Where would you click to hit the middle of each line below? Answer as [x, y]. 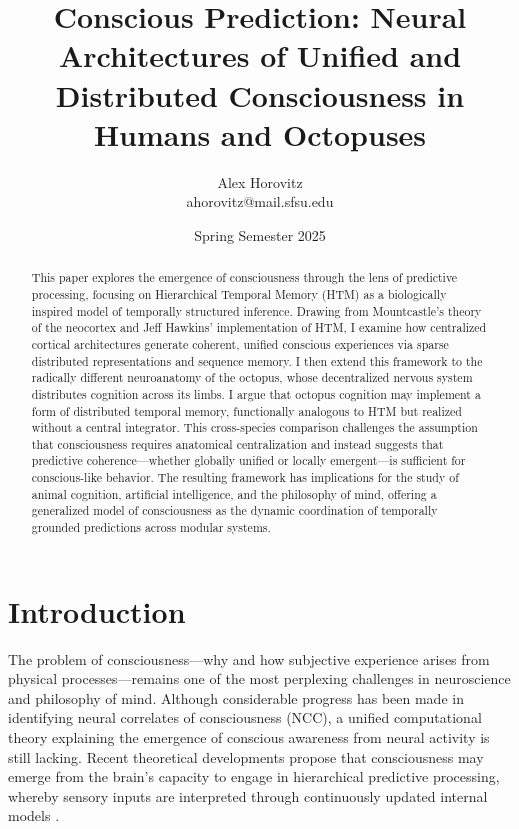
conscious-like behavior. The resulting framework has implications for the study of [245, 477]
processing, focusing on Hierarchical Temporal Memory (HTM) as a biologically [239, 293]
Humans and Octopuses [260, 133]
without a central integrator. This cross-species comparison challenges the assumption [254, 427]
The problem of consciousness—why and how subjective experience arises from [249, 658]
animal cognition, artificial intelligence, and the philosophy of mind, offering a [234, 493]
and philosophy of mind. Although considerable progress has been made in [236, 697]
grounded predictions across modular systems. [151, 527]
